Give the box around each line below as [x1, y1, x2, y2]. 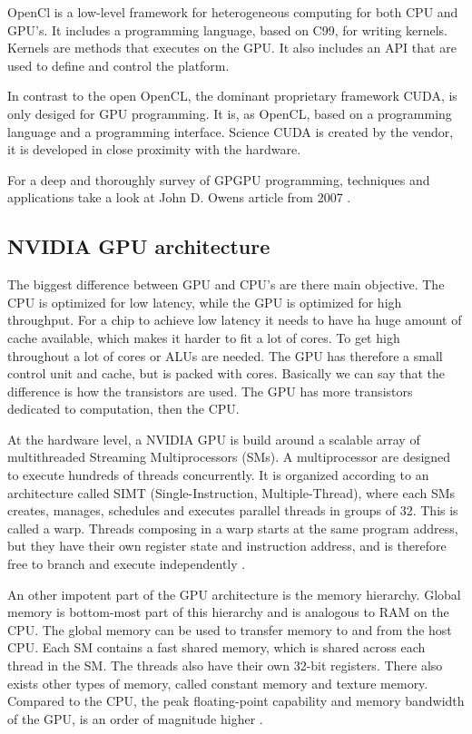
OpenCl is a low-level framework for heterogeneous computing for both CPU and [7, 3, 458, 21]
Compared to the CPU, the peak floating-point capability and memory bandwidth [7, 691, 465, 710]
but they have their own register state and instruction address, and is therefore [7, 536, 447, 555]
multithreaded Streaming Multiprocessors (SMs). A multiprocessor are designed [7, 447, 451, 466]
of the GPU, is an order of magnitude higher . [7, 709, 263, 728]
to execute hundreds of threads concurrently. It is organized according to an [7, 465, 429, 484]
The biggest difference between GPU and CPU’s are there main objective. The [7, 275, 445, 294]
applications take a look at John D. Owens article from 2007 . [7, 188, 351, 207]
